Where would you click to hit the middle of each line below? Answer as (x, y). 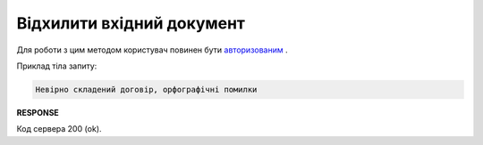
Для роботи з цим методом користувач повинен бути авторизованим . (152, 50)
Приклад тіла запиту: (57, 66)
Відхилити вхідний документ (131, 23)
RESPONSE (38, 112)
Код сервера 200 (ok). (59, 129)
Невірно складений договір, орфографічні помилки (146, 89)
